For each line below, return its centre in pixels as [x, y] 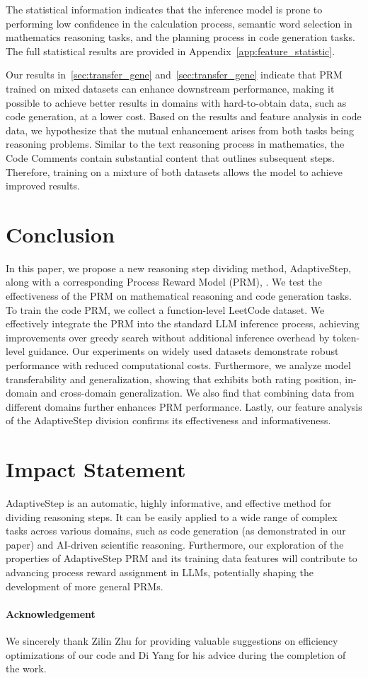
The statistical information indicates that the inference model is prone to [164, 9]
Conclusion [61, 234]
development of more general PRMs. [85, 586]
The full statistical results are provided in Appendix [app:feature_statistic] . [171, 51]
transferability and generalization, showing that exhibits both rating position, [174, 379]
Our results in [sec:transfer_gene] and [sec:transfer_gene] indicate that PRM [174, 75]
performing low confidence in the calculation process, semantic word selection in [179, 23]
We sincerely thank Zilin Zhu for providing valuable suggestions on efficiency [172, 641]
